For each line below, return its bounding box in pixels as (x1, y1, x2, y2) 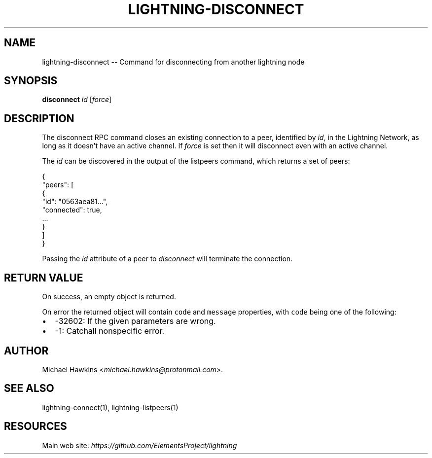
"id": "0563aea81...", (42, 197, 108, 206)
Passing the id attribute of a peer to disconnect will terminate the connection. (42, 254, 293, 263)
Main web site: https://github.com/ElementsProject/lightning (42, 441, 237, 450)
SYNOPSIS (4, 74, 58, 87)
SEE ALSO (4, 382, 54, 395)
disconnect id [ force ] (42, 95, 112, 104)
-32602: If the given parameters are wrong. (55, 316, 216, 326)
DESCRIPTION (4, 112, 74, 125)
